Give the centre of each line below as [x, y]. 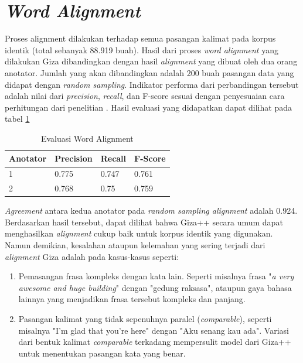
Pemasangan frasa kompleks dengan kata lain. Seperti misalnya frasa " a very [156, 276]
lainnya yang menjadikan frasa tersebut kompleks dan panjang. [132, 299]
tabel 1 [17, 119]
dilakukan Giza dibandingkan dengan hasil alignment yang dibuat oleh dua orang [151, 61]
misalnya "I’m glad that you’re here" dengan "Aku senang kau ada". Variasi [154, 330]
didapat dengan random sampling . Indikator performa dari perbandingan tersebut [152, 84]
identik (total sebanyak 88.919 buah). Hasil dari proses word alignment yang [142, 49]
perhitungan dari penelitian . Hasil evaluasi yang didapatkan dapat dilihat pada [148, 107]
